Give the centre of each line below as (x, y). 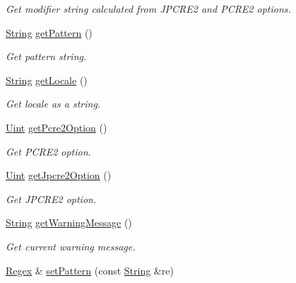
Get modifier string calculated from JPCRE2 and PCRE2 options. (148, 8)
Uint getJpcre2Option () (59, 175)
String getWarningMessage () (69, 223)
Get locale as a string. (53, 104)
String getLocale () (47, 80)
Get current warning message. (71, 246)
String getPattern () (49, 32)
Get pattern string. (46, 56)
